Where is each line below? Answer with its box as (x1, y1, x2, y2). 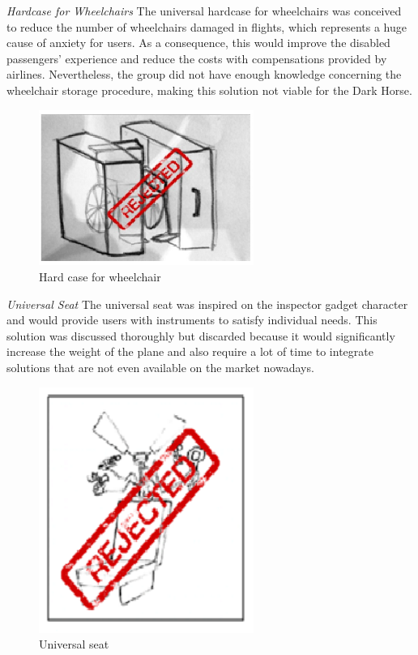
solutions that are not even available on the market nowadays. (6, 359, 314, 376)
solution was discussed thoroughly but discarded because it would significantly (6, 327, 395, 344)
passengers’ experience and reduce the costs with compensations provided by (6, 49, 387, 66)
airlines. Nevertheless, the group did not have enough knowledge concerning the (6, 66, 402, 83)
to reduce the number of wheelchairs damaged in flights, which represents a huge (6, 18, 407, 35)
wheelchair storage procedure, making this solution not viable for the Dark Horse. (6, 81, 412, 98)
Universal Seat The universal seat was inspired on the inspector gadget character (6, 295, 408, 312)
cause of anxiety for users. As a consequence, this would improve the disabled (6, 34, 390, 51)
